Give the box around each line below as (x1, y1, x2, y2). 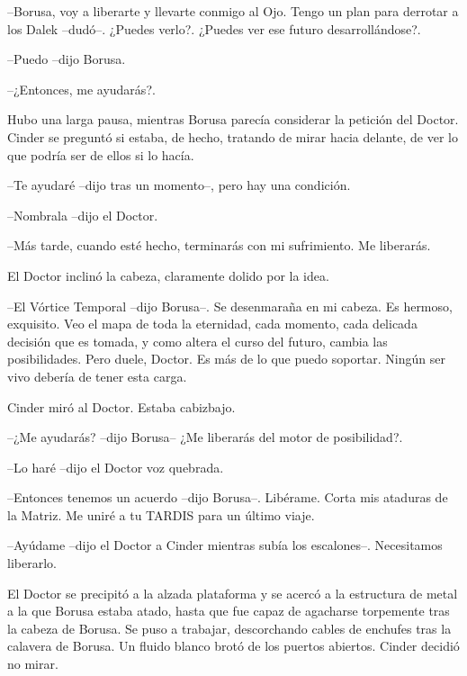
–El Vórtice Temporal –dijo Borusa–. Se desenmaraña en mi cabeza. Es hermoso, (7, 296, 453, 315)
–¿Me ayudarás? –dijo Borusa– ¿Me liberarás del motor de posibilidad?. (7, 428, 403, 446)
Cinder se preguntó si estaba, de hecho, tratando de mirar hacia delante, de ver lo (7, 127, 458, 146)
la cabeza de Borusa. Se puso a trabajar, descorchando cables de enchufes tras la (7, 618, 452, 637)
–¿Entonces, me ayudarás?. (7, 79, 156, 98)
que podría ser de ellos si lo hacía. (7, 145, 194, 164)
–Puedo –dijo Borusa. (7, 50, 126, 68)
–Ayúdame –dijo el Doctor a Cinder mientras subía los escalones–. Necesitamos (7, 536, 443, 554)
